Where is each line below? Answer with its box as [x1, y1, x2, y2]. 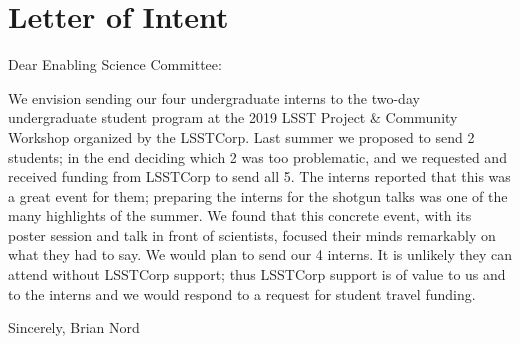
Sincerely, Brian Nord [8, 317, 140, 338]
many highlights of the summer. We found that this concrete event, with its [8, 205, 472, 226]
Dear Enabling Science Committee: [8, 54, 222, 75]
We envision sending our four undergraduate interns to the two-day [8, 87, 420, 108]
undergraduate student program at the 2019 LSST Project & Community [8, 107, 458, 128]
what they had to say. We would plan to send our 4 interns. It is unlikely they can [8, 244, 513, 265]
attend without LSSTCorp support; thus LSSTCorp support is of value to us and [8, 264, 506, 285]
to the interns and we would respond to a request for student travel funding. [8, 283, 476, 304]
